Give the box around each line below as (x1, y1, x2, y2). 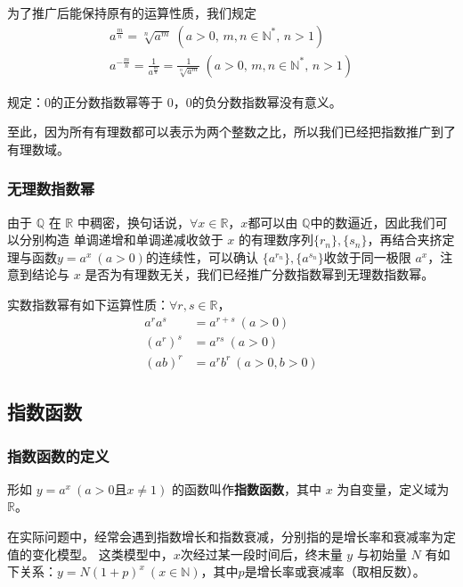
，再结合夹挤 (367, 230, 443, 249)
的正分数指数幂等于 (51, 92, 163, 111)
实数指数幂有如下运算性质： (7, 295, 169, 314)
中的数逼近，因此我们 (310, 212, 435, 231)
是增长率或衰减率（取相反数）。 (244, 562, 426, 581)
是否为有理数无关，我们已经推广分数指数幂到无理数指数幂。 (85, 265, 435, 284)
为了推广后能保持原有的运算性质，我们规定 (7, 4, 256, 21)
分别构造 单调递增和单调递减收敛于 (19, 230, 223, 249)
